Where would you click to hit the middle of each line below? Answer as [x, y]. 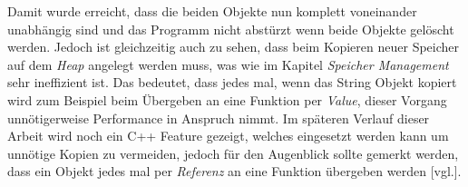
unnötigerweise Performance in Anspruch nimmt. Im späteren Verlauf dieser [219, 118]
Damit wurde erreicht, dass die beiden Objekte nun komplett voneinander [212, 11]
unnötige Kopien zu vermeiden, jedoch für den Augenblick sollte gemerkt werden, [233, 153]
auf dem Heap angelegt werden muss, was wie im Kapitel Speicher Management [228, 64]
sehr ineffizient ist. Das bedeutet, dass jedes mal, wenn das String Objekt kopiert [232, 82]
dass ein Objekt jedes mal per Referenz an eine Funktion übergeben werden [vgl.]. [234, 171]
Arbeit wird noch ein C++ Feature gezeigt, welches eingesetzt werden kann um [228, 136]
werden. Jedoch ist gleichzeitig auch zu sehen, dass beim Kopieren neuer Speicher [234, 47]
